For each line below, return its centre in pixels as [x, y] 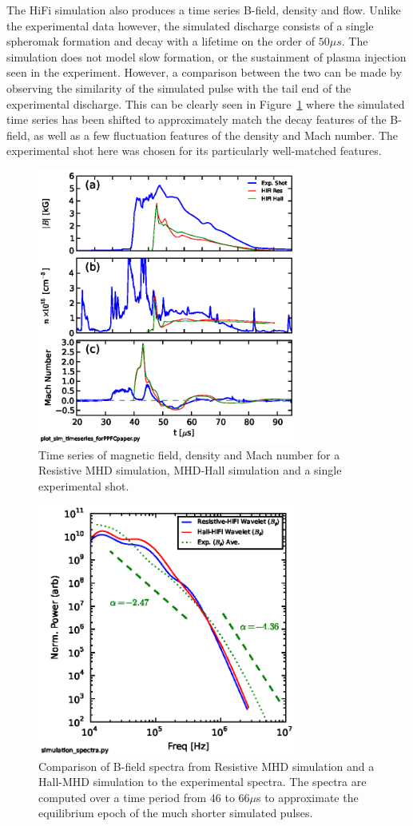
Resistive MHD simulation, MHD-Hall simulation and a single [190, 470]
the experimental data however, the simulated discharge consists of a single [190, 25]
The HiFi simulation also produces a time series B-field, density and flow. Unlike [204, 10]
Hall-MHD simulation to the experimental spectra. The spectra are [203, 782]
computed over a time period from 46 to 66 [144, 797]
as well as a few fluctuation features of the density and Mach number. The [216, 135]
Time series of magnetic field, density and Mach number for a [189, 454]
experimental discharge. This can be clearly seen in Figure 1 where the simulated [206, 103]
